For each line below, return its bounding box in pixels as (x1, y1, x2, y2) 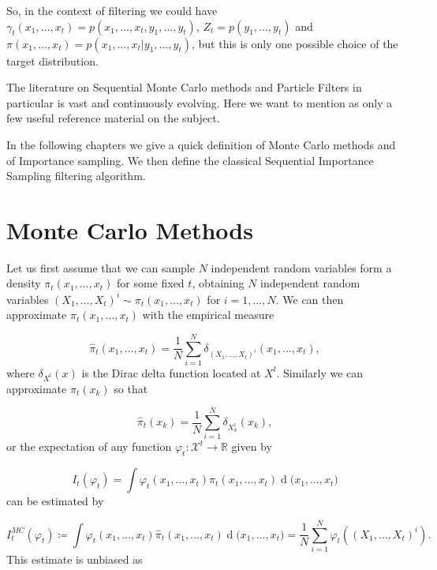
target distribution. (6, 52, 99, 69)
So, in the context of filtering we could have (6, 2, 218, 18)
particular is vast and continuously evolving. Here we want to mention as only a (6, 94, 393, 111)
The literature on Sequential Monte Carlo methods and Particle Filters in (6, 79, 362, 96)
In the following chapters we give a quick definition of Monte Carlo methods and (6, 136, 396, 152)
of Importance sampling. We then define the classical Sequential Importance (6, 152, 374, 168)
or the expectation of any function (6, 438, 172, 455)
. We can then (275, 291, 344, 307)
